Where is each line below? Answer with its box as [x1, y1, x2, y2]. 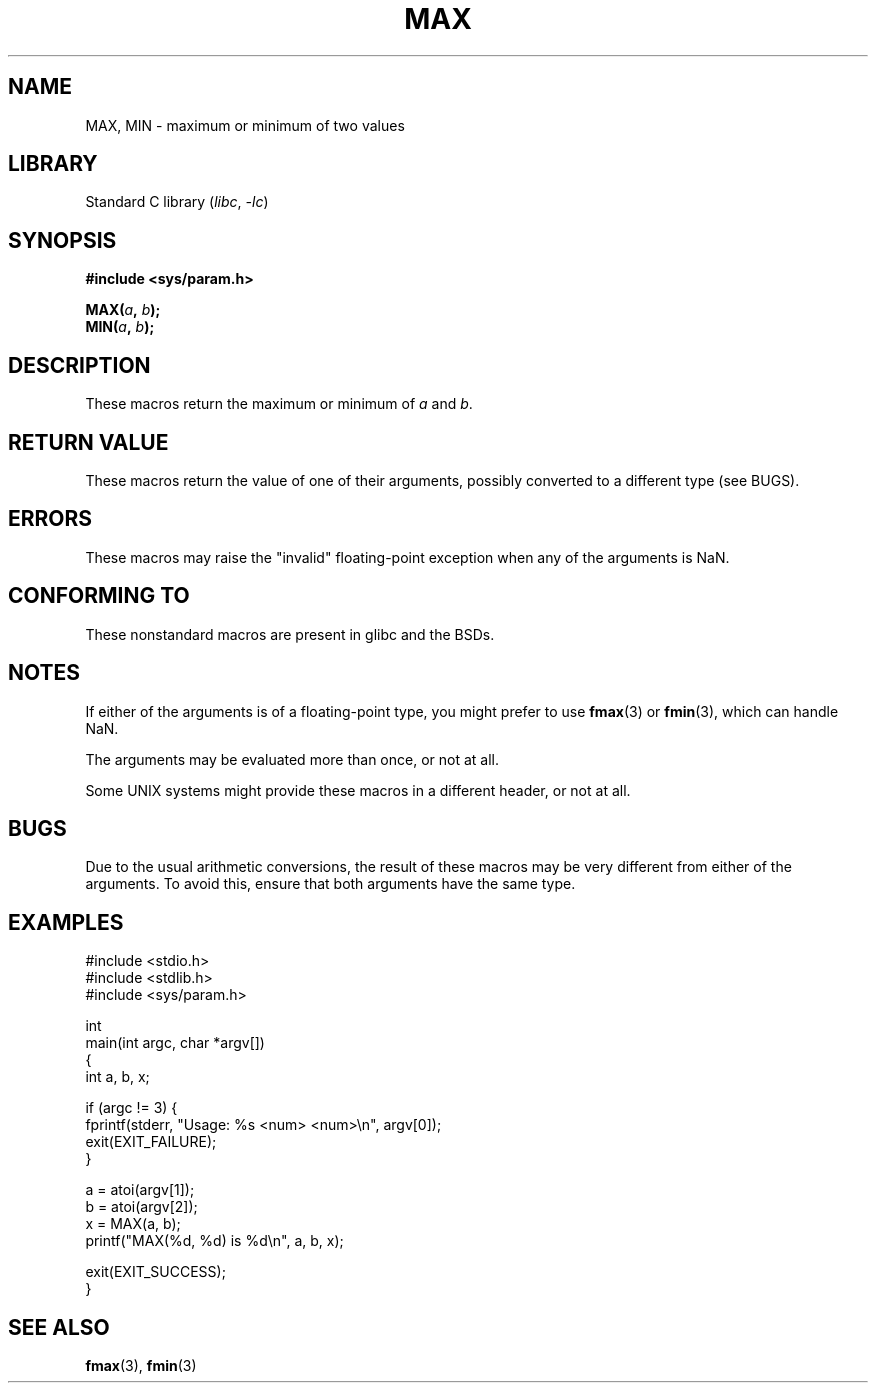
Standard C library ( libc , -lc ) [85, 193, 269, 211]
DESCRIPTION [8, 352, 151, 378]
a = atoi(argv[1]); [85, 1181, 195, 1199]
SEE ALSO [8, 1314, 110, 1340]
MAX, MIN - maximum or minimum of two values [85, 116, 405, 134]
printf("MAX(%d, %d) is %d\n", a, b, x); [85, 1232, 344, 1250]
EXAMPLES [8, 909, 124, 935]
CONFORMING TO [8, 583, 190, 609]
